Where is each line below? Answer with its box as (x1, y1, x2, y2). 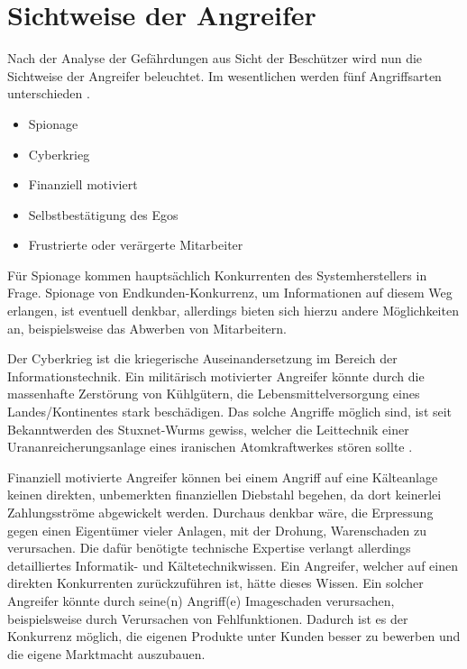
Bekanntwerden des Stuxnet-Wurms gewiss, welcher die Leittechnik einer (7, 419, 409, 438)
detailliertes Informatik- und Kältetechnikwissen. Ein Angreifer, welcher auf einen (7, 555, 458, 574)
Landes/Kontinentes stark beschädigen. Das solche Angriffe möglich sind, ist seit (7, 402, 453, 421)
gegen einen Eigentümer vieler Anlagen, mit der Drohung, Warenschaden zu (7, 520, 427, 539)
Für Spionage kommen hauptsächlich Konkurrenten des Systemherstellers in (7, 265, 427, 284)
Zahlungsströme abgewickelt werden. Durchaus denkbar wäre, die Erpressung (7, 503, 434, 521)
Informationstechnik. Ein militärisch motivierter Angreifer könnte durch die (7, 366, 425, 385)
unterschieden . (7, 84, 90, 103)
